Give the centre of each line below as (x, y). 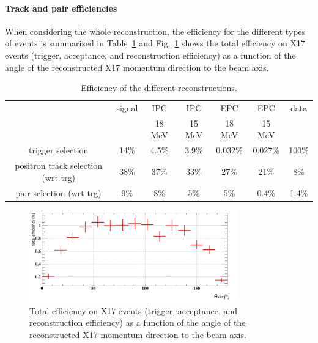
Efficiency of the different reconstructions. (159, 88)
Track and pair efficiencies (61, 8)
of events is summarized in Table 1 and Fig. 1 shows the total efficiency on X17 (155, 43)
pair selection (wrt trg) (58, 192)
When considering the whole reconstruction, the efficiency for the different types (155, 31)
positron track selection (59, 165)
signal (127, 108)
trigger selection (59, 150)
